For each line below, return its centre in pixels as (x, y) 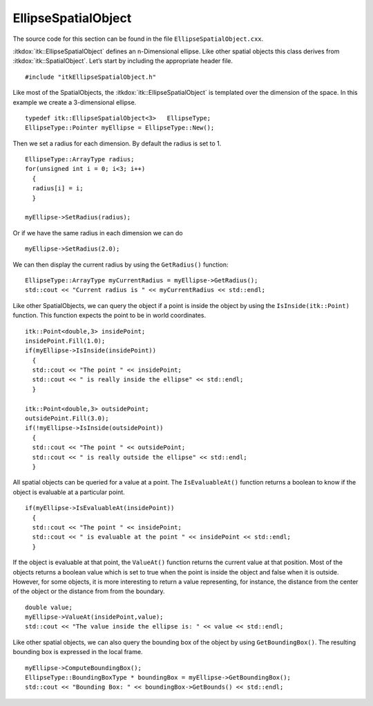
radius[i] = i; (58, 188)
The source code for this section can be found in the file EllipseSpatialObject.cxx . (138, 39)
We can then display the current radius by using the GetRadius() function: (121, 264)
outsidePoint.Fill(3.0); (67, 418)
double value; (49, 607)
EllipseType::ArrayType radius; (80, 160)
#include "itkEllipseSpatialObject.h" (91, 77)
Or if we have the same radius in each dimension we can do (98, 233)
